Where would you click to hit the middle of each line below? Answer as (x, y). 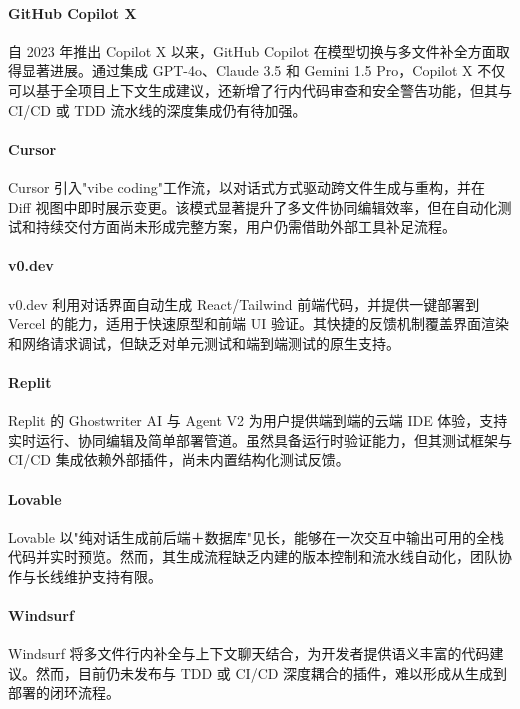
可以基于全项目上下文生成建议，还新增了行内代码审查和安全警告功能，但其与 (260, 89)
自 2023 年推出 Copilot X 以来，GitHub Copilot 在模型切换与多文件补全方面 (252, 50)
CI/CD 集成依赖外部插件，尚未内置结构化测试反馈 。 (179, 459)
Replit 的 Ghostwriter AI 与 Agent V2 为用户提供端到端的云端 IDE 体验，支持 (258, 420)
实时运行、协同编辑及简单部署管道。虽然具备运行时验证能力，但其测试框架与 (260, 439)
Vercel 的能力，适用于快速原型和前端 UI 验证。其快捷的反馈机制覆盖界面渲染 (258, 323)
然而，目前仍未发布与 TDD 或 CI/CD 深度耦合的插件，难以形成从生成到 (271, 672)
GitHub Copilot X (72, 12)
